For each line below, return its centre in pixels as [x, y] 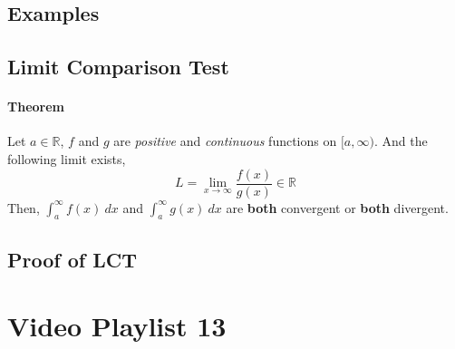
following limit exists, [67, 158]
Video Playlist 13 [117, 326]
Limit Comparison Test [118, 67]
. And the [401, 141]
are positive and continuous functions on [225, 141]
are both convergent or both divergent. [337, 207]
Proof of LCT [72, 259]
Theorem [36, 107]
